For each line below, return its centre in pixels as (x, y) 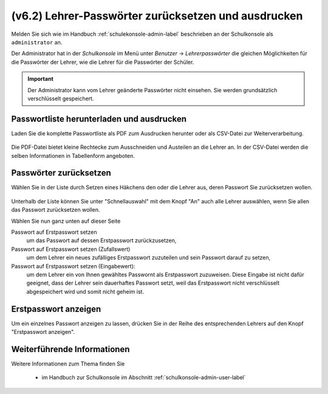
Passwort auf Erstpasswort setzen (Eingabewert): (73, 266)
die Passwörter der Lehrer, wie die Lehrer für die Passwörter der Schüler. (103, 62)
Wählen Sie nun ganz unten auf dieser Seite (66, 221)
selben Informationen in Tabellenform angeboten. (73, 155)
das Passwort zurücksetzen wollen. (56, 210)
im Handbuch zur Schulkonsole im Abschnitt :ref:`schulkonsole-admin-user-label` (144, 378)
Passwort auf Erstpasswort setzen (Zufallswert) (71, 249)
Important (41, 79)
